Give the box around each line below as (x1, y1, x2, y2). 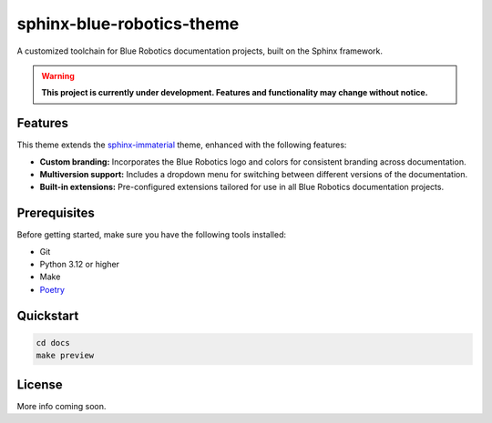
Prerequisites (16, 206, 95, 221)
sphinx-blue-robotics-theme (16, 14, 240, 34)
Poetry (39, 284, 66, 295)
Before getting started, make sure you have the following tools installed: (16, 229, 287, 240)
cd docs (36, 337, 70, 347)
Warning (41, 70, 75, 81)
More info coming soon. (16, 400, 107, 411)
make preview (36, 350, 95, 361)
